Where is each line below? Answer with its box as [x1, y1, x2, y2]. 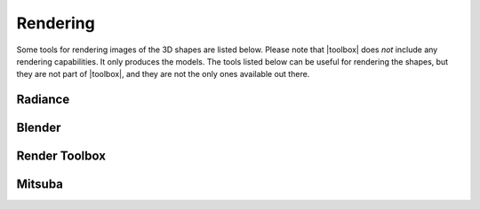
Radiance [16, 92, 70, 107]
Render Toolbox [16, 149, 107, 164]
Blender [16, 120, 61, 135]
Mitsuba [16, 177, 64, 192]
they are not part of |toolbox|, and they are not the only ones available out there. [16, 69, 310, 80]
